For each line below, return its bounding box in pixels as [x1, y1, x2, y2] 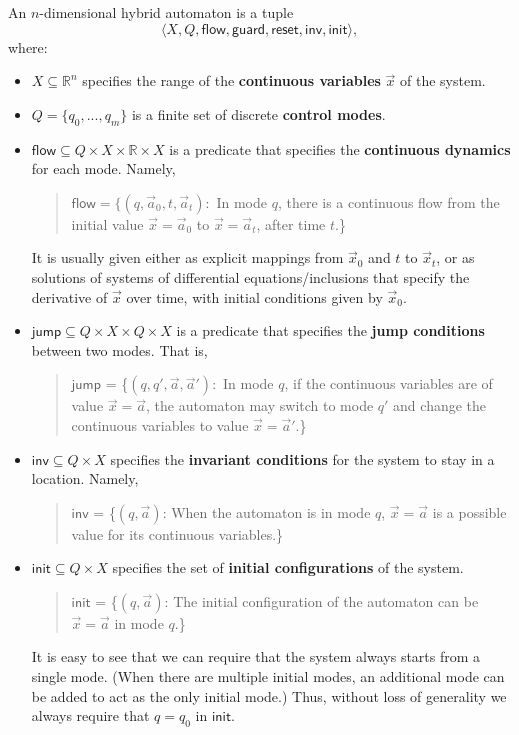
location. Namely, [31, 468, 139, 489]
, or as [436, 247, 475, 268]
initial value [71, 213, 144, 234]
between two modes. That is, [31, 339, 208, 360]
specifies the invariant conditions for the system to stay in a [110, 448, 495, 469]
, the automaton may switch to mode [145, 395, 374, 416]
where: [8, 36, 48, 57]
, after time [256, 213, 326, 234]
